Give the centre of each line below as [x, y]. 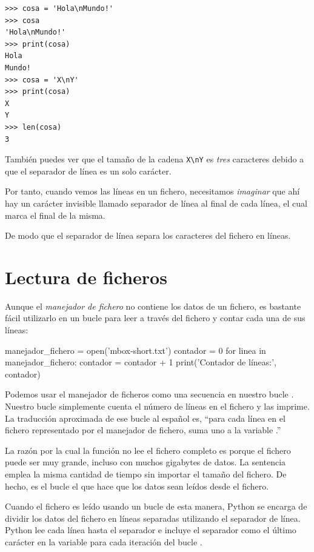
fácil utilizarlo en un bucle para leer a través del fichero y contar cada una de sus [155, 318]
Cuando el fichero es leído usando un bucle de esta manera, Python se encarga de [156, 506]
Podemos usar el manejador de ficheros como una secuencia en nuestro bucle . [149, 394]
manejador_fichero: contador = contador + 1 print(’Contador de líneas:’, [141, 362]
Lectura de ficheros [86, 277]
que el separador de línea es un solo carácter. [88, 171]
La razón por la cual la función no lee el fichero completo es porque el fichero [148, 450]
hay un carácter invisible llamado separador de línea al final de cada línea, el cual [156, 203]
